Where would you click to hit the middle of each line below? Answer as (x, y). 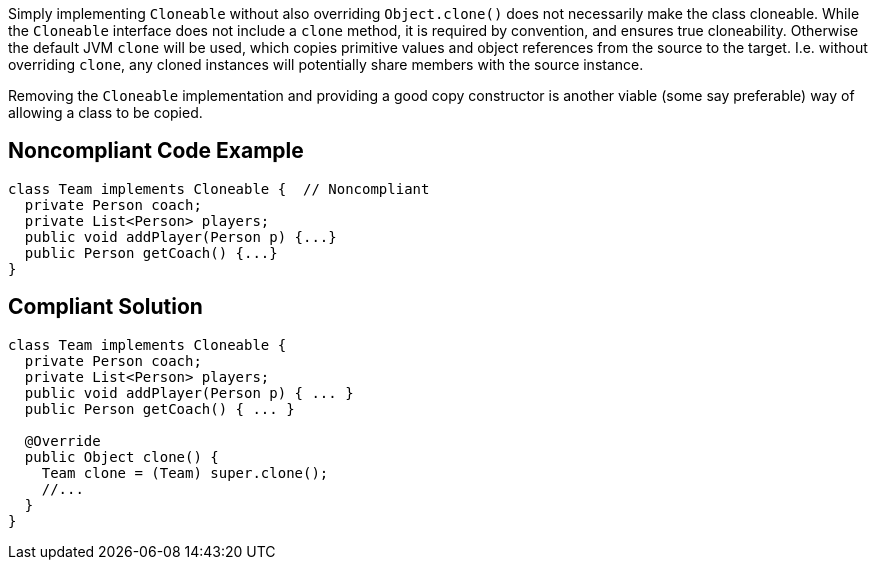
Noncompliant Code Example (156, 151)
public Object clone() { (121, 456)
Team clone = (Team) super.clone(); (185, 472)
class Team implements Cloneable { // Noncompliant (219, 188)
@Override (62, 440)
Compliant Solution (105, 307)
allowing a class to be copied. (105, 112)
